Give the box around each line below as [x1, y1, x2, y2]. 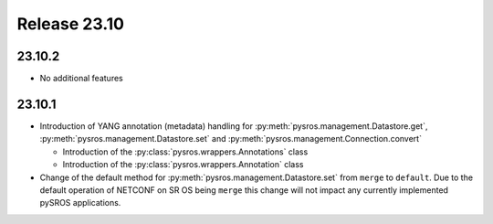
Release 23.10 [16, 14, 125, 34]
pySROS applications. [39, 197, 121, 208]
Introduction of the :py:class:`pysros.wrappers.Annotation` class [62, 159, 304, 170]
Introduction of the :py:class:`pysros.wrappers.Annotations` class [62, 146, 309, 157]
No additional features [39, 73, 123, 84]
